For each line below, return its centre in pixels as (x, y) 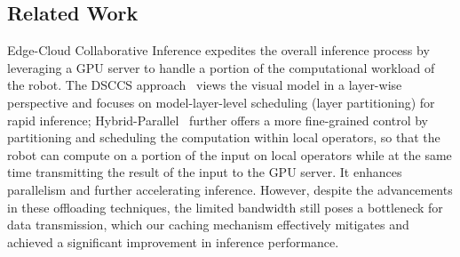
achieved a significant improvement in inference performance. (173, 241)
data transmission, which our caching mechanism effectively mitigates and (208, 225)
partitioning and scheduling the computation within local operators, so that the (224, 137)
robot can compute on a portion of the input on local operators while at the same (230, 154)
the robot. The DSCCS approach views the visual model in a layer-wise (205, 85)
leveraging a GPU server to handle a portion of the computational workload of (221, 67)
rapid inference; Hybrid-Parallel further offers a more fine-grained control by (218, 120)
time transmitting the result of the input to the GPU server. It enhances (205, 172)
